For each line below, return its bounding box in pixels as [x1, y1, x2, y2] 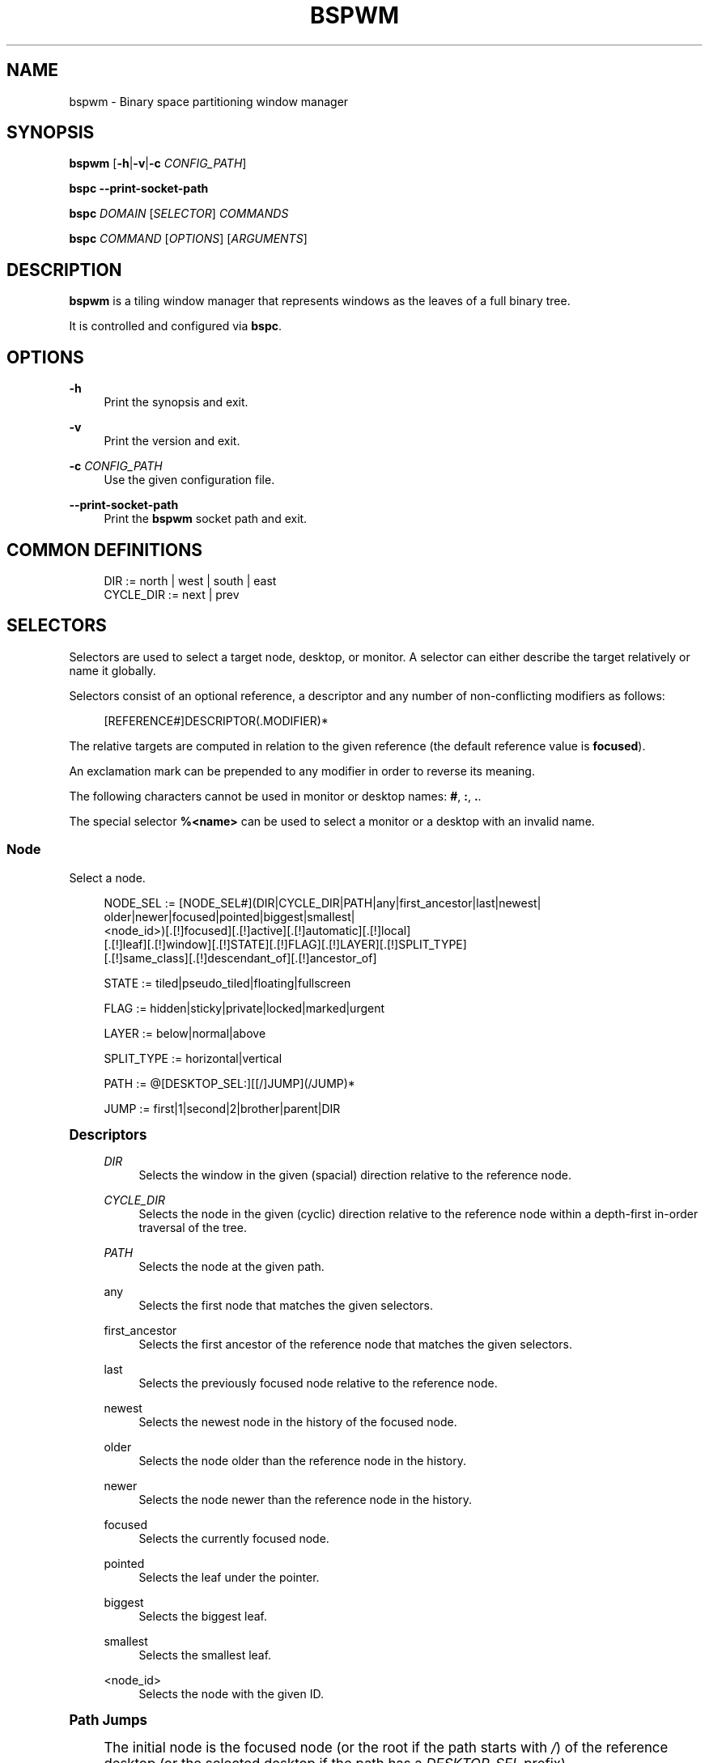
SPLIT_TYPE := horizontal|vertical [104, 1051, 282, 1065]
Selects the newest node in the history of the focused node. [138, 1414, 457, 1429]
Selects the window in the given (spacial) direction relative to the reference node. [138, 1167, 572, 1182]
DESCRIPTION [6, 259, 122, 280]
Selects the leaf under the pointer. [138, 1570, 320, 1584]
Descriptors [69, 1126, 147, 1143]
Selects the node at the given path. [138, 1259, 325, 1273]
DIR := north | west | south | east [104, 573, 277, 588]
